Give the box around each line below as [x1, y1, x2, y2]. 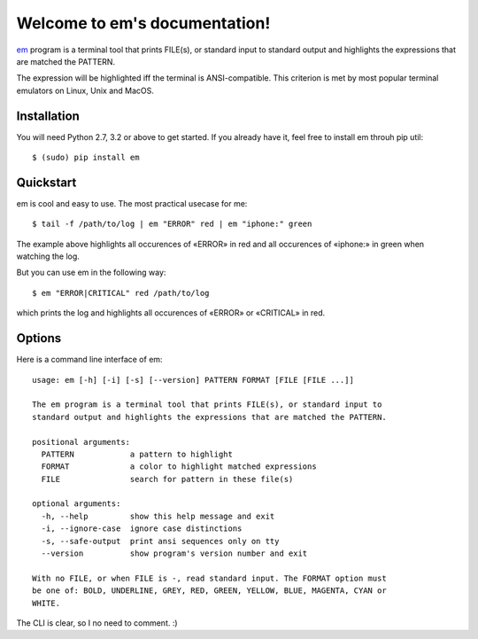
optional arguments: [32, 499, 121, 509]
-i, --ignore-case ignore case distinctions [41, 524, 243, 534]
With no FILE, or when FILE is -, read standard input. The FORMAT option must [32, 573, 387, 583]
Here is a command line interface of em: [16, 355, 163, 365]
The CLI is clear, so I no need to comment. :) [16, 617, 178, 628]
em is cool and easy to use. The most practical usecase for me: [16, 198, 248, 208]
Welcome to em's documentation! [16, 13, 271, 33]
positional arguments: [32, 437, 131, 447]
